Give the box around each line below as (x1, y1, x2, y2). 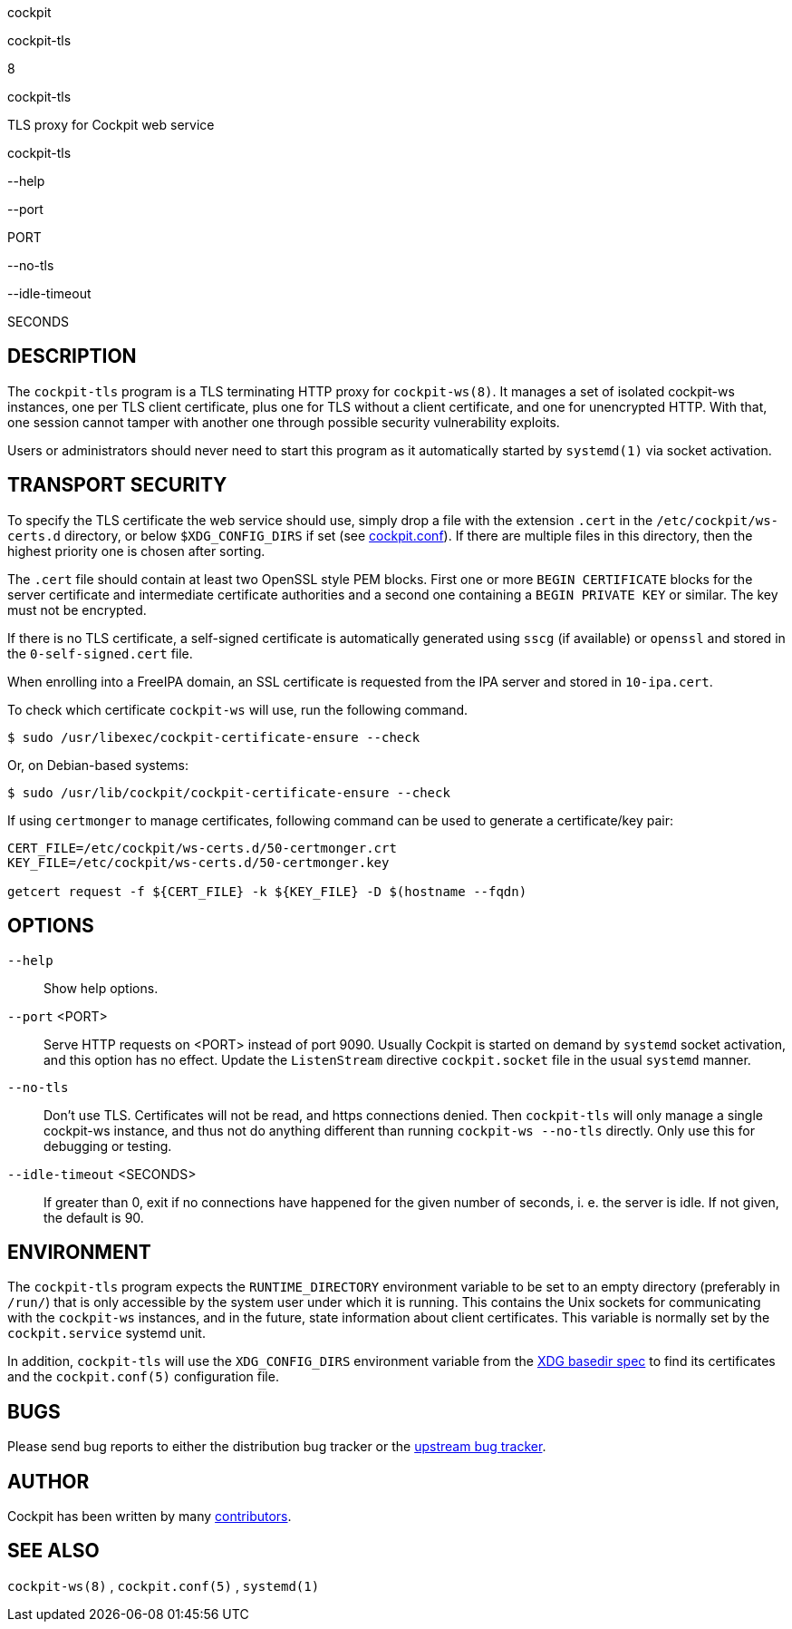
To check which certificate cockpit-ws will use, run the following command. (7, 701, 468, 717)
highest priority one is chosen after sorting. (7, 542, 266, 559)
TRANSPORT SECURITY (7, 473, 227, 497)
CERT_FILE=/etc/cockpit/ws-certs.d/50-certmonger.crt (7, 840, 397, 855)
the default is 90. (43, 1209, 144, 1225)
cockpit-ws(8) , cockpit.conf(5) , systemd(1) (7, 1577, 320, 1594)
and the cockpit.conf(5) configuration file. (7, 1369, 279, 1385)
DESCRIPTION (7, 345, 137, 368)
